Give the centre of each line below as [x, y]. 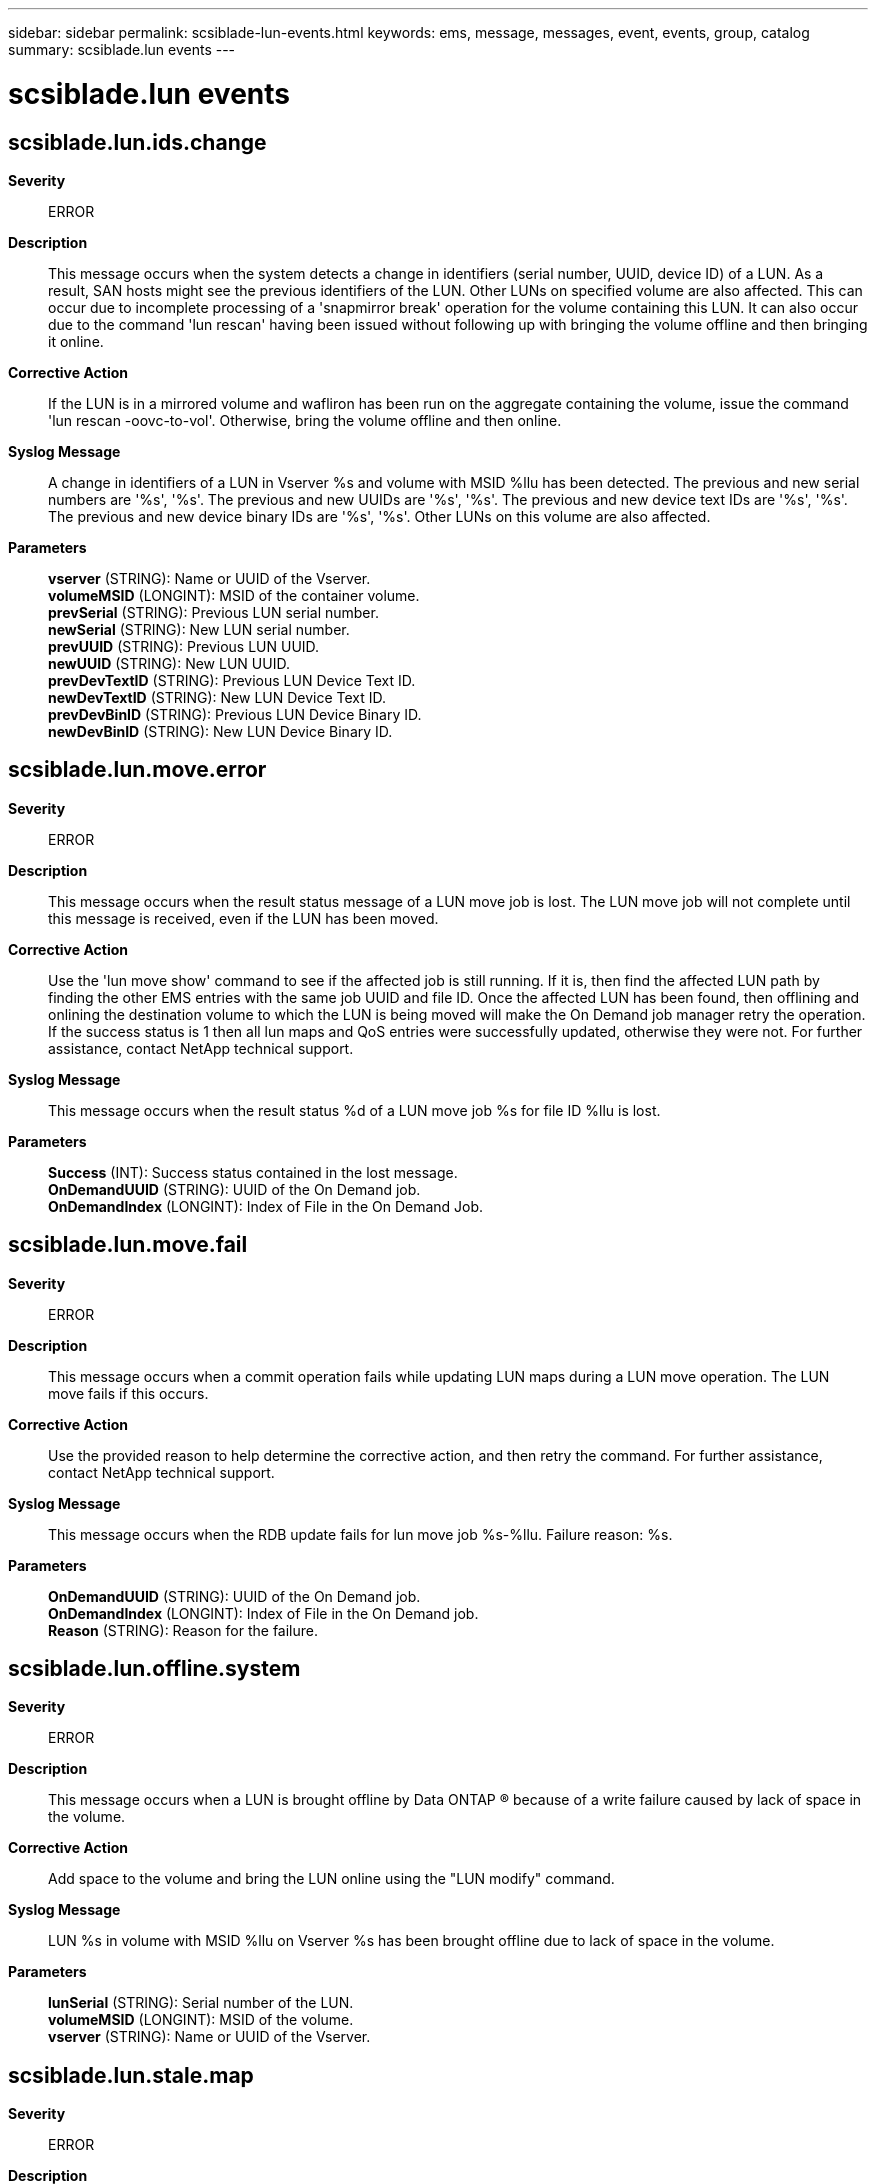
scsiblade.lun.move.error [137, 770]
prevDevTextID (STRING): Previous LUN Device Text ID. [232, 680]
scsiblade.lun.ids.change [137, 142]
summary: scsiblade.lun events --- [122, 49]
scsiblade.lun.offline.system [154, 1669]
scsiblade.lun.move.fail [128, 1245]
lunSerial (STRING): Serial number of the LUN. [201, 2003]
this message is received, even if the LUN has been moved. [243, 918]
